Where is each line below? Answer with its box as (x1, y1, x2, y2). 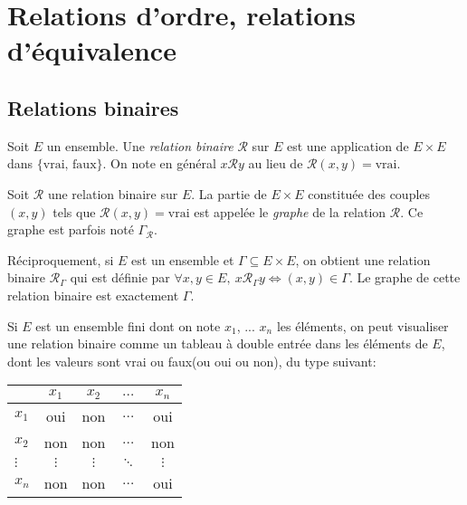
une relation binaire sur (47, 184, 178, 203)
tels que (52, 202, 96, 221)
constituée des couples (308, 184, 431, 203)
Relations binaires (7, 93, 179, 121)
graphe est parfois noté (7, 220, 134, 239)
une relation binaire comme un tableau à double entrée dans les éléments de (7, 334, 428, 353)
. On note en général (102, 154, 216, 173)
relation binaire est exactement (7, 285, 179, 304)
